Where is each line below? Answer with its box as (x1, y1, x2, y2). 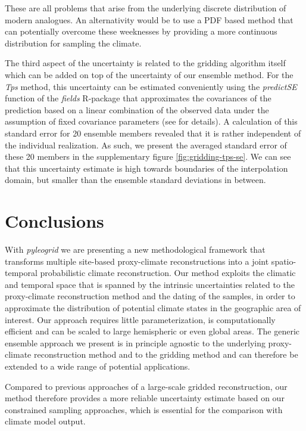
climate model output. (5, 415, 86, 427)
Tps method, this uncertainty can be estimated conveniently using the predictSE (5, 80, 297, 92)
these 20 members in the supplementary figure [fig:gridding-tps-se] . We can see (5, 150, 291, 163)
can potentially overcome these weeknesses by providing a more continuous (5, 25, 277, 38)
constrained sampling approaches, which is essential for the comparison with (5, 403, 283, 416)
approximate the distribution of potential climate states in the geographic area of (5, 302, 301, 314)
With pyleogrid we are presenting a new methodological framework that (5, 243, 266, 256)
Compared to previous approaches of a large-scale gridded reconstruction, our (5, 380, 288, 392)
